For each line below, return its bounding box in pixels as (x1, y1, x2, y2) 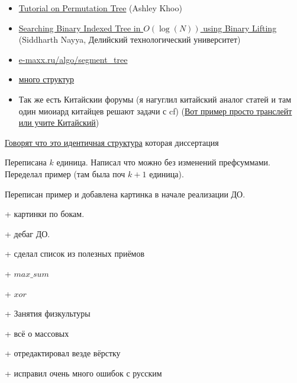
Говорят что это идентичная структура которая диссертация (5, 136, 219, 148)
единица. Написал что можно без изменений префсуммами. (56, 156, 270, 168)
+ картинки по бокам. (5, 208, 85, 220)
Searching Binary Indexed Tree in (18, 21, 141, 34)
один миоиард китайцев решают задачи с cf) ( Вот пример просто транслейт (18, 104, 292, 117)
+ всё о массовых (5, 327, 69, 339)
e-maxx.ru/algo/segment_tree (18, 53, 128, 65)
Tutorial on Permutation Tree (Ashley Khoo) (18, 2, 182, 14)
